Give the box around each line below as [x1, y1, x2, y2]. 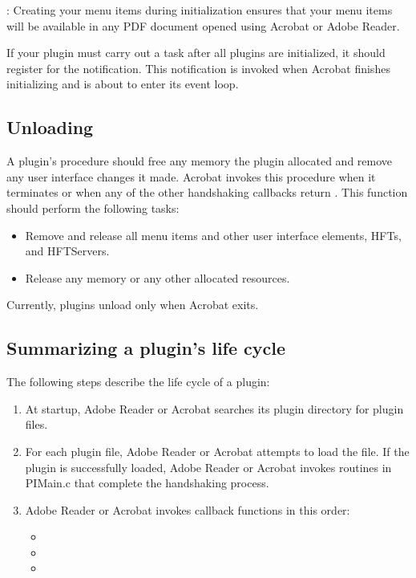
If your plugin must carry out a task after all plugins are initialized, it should [6, 44, 386, 61]
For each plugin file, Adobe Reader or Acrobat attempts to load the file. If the [25, 442, 410, 459]
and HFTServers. [25, 242, 110, 259]
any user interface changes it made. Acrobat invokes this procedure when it [6, 168, 376, 185]
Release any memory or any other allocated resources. [25, 269, 290, 286]
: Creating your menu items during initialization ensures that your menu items [6, 2, 393, 18]
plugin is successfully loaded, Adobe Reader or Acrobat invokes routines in [25, 458, 392, 475]
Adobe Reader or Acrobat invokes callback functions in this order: [25, 501, 350, 518]
